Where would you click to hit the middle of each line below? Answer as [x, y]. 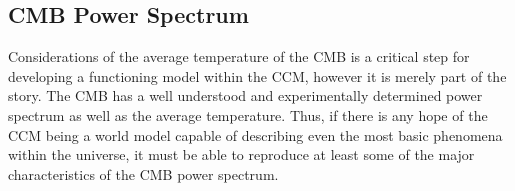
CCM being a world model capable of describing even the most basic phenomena [255, 134]
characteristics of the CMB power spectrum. [143, 173]
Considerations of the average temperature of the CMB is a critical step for [239, 56]
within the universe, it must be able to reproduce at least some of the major [241, 154]
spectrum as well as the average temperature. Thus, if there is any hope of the [248, 114]
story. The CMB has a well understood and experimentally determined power [245, 95]
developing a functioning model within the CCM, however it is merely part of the [257, 75]
